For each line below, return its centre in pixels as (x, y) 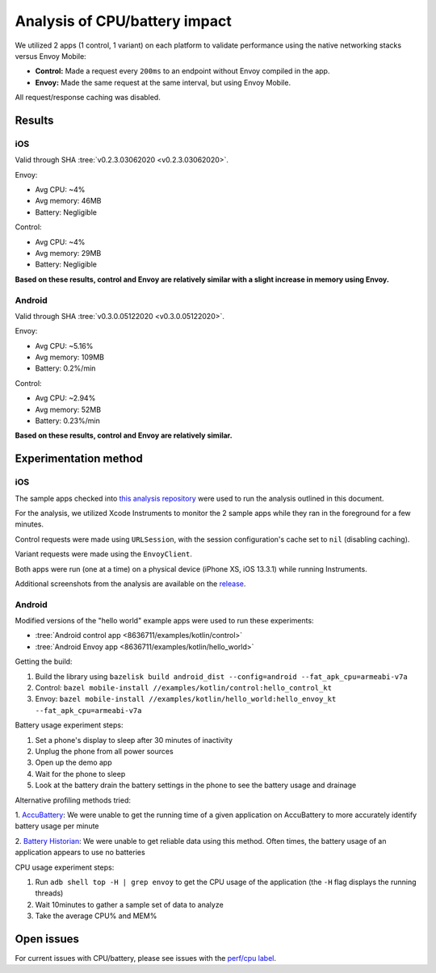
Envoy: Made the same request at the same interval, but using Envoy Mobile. (163, 82)
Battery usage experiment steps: (69, 725)
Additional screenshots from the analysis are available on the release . (130, 583)
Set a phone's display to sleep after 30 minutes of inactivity (134, 740)
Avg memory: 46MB (68, 201)
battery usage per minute (57, 826)
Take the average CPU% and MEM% (96, 916)
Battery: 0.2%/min (65, 368)
